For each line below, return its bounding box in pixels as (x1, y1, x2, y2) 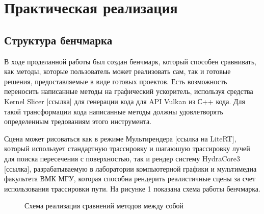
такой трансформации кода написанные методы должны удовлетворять (4, 106, 223, 116)
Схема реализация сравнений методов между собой (24, 200, 184, 211)
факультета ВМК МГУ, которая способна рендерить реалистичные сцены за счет (4, 173, 256, 184)
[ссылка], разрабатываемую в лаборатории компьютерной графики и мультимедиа (4, 163, 257, 174)
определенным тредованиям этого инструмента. (4, 116, 152, 127)
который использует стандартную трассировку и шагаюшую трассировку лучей (4, 143, 250, 154)
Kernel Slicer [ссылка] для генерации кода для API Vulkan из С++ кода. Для (4, 96, 245, 106)
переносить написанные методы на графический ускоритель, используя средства (4, 86, 253, 97)
